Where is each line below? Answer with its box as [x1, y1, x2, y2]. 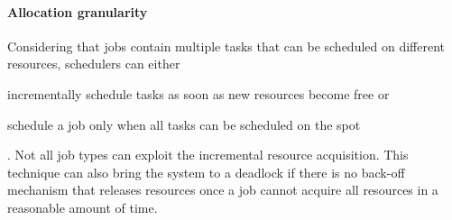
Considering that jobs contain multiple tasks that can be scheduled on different [7, 36, 446, 55]
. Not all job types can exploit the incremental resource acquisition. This [7, 145, 409, 164]
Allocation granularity [7, 2, 148, 21]
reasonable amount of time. [7, 197, 158, 216]
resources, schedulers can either [7, 54, 180, 73]
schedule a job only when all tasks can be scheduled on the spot [7, 115, 361, 133]
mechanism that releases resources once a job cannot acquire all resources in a [7, 180, 438, 199]
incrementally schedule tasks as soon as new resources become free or [7, 84, 390, 103]
